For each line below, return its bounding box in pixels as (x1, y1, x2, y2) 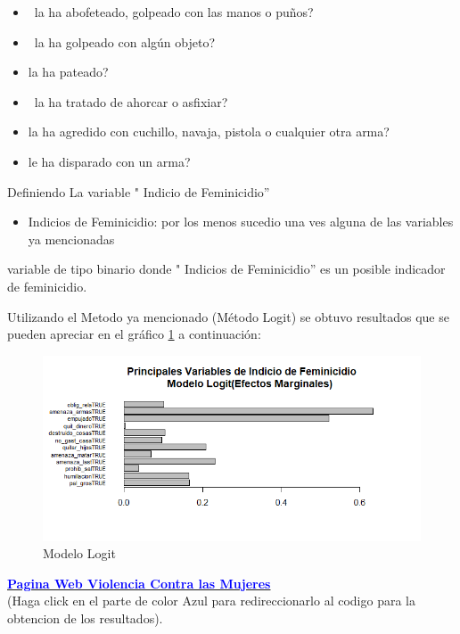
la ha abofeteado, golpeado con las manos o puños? (34, 3, 314, 21)
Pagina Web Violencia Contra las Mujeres (7, 573, 271, 592)
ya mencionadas (28, 229, 115, 248)
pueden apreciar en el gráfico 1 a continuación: (7, 325, 261, 343)
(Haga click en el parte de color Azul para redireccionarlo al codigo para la (7, 591, 415, 610)
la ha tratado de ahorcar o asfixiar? (34, 92, 228, 111)
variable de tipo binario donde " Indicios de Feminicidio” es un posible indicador (7, 259, 446, 278)
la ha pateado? (28, 62, 109, 81)
